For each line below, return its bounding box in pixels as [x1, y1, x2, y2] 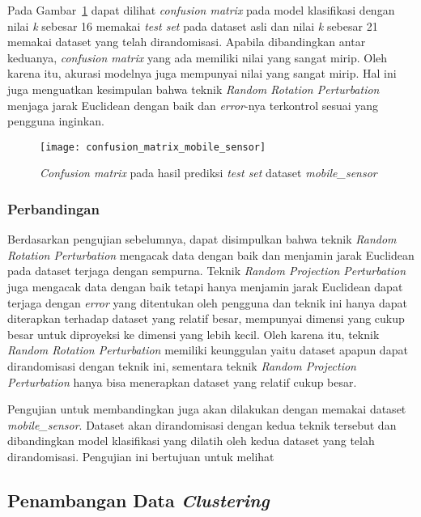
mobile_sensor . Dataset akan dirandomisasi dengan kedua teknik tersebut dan [7, 416, 397, 433]
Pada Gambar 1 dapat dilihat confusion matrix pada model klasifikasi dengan [7, 2, 395, 18]
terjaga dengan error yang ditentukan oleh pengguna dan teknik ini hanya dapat [7, 294, 407, 311]
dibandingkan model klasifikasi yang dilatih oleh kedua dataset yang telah [7, 432, 375, 449]
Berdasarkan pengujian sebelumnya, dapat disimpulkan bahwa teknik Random [7, 231, 397, 248]
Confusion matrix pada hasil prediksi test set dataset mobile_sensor [40, 164, 377, 181]
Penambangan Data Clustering [7, 487, 270, 512]
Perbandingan [7, 198, 100, 218]
